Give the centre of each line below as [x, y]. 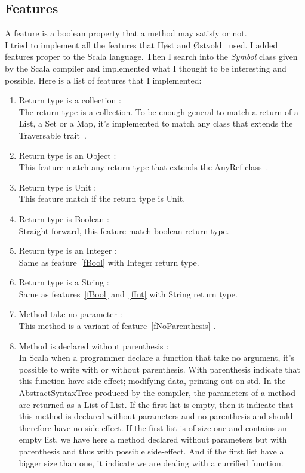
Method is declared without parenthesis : [94, 345]
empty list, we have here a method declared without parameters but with [153, 439]
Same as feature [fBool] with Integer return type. [109, 262]
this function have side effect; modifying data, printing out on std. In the [152, 381]
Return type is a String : [64, 282]
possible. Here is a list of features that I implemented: [103, 80]
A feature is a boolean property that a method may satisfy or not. [126, 33]
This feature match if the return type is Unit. [102, 199]
